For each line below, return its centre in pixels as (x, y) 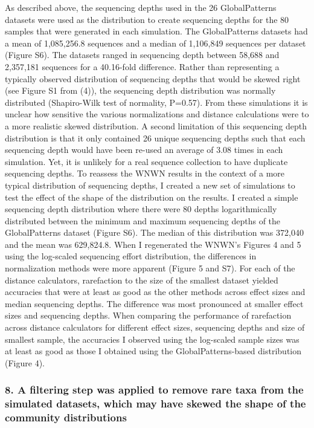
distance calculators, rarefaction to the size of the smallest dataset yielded (142, 280)
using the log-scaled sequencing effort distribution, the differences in (131, 256)
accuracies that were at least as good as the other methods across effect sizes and (155, 292)
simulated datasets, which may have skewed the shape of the (155, 404)
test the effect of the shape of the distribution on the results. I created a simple (152, 197)
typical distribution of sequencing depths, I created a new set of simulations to (150, 185)
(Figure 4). (25, 362)
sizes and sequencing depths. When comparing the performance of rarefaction (148, 315)
